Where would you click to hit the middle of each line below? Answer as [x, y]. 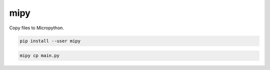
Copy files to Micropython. [37, 28]
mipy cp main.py [40, 56]
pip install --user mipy [50, 41]
